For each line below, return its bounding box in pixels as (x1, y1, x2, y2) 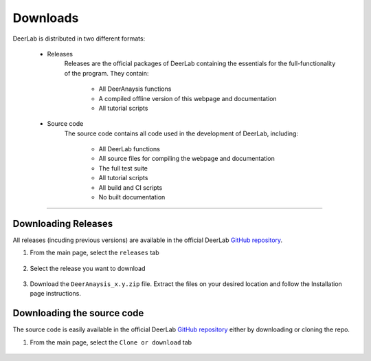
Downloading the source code (12, 307, 144, 319)
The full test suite (98, 164, 148, 172)
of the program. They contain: (64, 69, 149, 77)
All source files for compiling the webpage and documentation (98, 155, 275, 163)
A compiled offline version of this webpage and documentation (98, 94, 278, 102)
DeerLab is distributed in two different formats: (12, 34, 146, 43)
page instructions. (30, 289, 82, 298)
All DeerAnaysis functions (98, 85, 172, 93)
